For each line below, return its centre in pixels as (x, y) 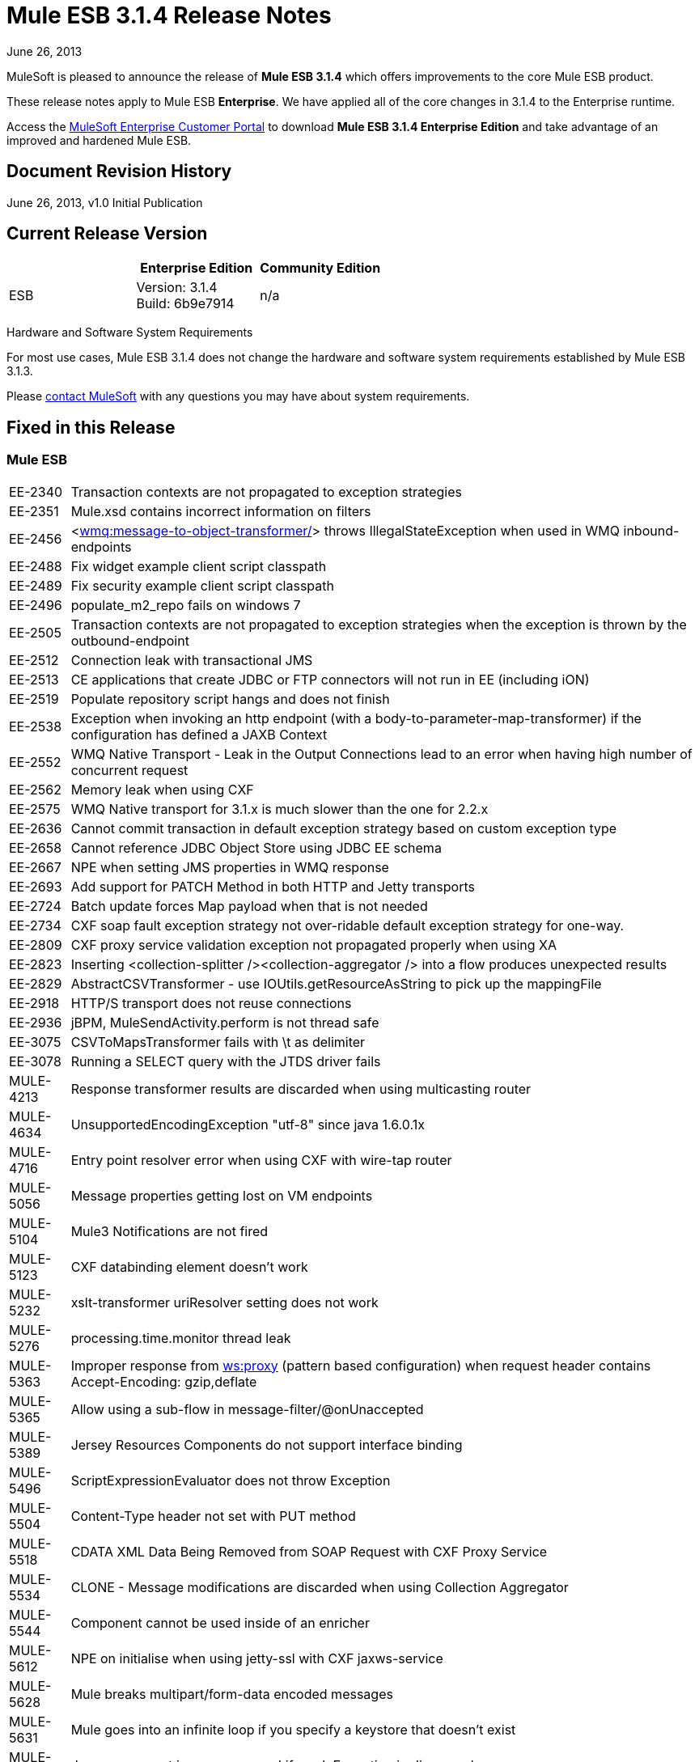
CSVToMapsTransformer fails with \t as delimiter (218, 1042)
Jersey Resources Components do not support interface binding (267, 1444)
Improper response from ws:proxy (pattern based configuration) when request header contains (361, 1365)
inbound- (651, 530)
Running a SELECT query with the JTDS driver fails (226, 1061)
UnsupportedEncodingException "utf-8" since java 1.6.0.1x (248, 1124)
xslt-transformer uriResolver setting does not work (225, 1302)
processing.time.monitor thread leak (181, 1338)
